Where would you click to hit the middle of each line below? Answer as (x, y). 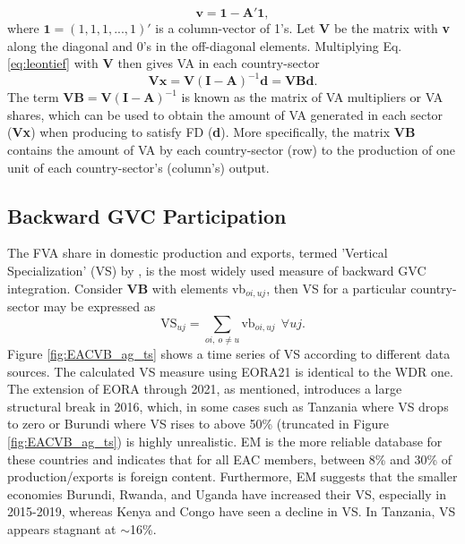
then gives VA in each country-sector (219, 63)
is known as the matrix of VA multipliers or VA (312, 97)
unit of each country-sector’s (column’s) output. (138, 167)
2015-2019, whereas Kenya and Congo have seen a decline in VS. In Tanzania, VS (232, 511)
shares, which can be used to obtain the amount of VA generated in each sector (225, 114)
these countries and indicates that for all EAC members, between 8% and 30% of (230, 459)
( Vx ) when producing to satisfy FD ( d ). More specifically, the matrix (199, 132)
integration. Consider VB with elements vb (127, 288)
